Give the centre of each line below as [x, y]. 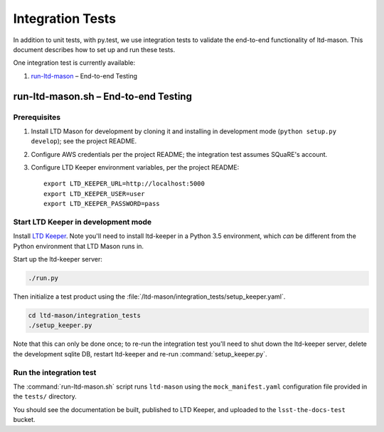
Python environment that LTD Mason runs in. [79, 246]
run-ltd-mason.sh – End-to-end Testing [102, 96]
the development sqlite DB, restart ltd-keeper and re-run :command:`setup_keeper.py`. [140, 354]
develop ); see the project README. [84, 141]
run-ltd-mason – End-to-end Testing [84, 76]
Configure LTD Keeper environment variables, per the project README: [135, 168]
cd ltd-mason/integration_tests [85, 316]
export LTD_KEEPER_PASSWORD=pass [102, 204]
